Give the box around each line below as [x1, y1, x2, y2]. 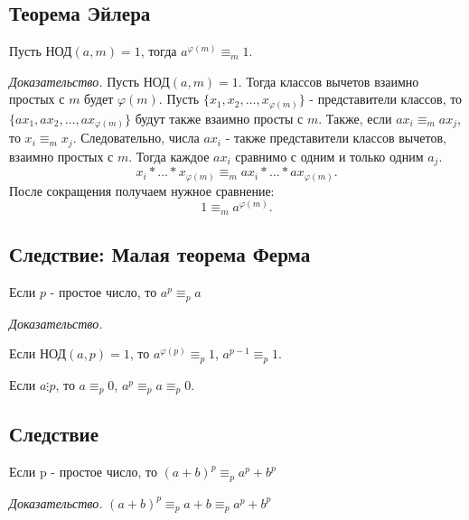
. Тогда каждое [128, 146, 210, 165]
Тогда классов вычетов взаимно [246, 71, 419, 90]
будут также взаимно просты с [135, 108, 304, 127]
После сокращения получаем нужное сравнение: [9, 181, 275, 200]
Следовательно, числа [80, 128, 200, 147]
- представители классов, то [309, 89, 463, 108]
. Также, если [318, 108, 392, 127]
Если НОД [9, 344, 66, 363]
